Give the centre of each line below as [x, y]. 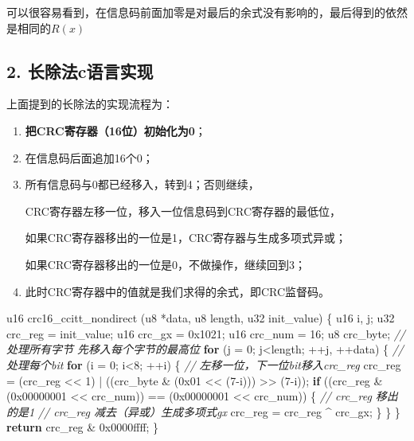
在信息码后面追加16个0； [89, 157]
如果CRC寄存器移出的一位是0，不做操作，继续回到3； [165, 264]
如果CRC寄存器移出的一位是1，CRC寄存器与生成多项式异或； [186, 238]
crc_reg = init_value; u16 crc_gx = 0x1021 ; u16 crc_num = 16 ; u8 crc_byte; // [206, 333]
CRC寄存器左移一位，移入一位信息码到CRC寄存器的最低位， [183, 211]
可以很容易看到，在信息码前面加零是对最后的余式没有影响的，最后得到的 [196, 12]
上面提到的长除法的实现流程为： [90, 104]
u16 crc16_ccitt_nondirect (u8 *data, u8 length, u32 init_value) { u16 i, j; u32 [201, 318]
